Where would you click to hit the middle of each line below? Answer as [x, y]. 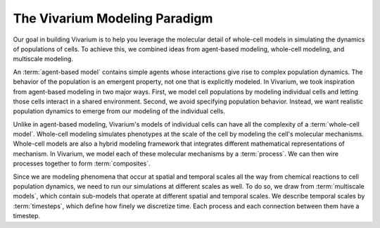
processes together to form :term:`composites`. [82, 164]
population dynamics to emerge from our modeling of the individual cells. [119, 111]
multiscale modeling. [43, 59]
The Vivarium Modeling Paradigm [113, 18]
